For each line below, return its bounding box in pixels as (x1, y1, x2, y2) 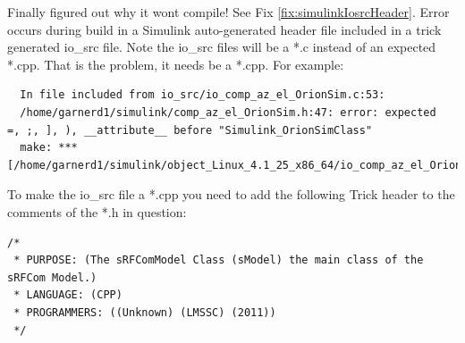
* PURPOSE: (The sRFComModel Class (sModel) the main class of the (13, 254, 424, 267)
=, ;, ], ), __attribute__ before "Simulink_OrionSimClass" (7, 123, 373, 137)
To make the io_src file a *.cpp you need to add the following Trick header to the (7, 185, 455, 204)
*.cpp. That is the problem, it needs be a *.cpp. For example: (7, 54, 344, 73)
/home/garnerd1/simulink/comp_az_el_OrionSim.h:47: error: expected (20, 105, 436, 119)
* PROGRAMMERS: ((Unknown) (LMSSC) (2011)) (13, 305, 276, 319)
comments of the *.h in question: (7, 202, 187, 221)
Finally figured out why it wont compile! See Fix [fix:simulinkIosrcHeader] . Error (7, 3, 450, 21)
